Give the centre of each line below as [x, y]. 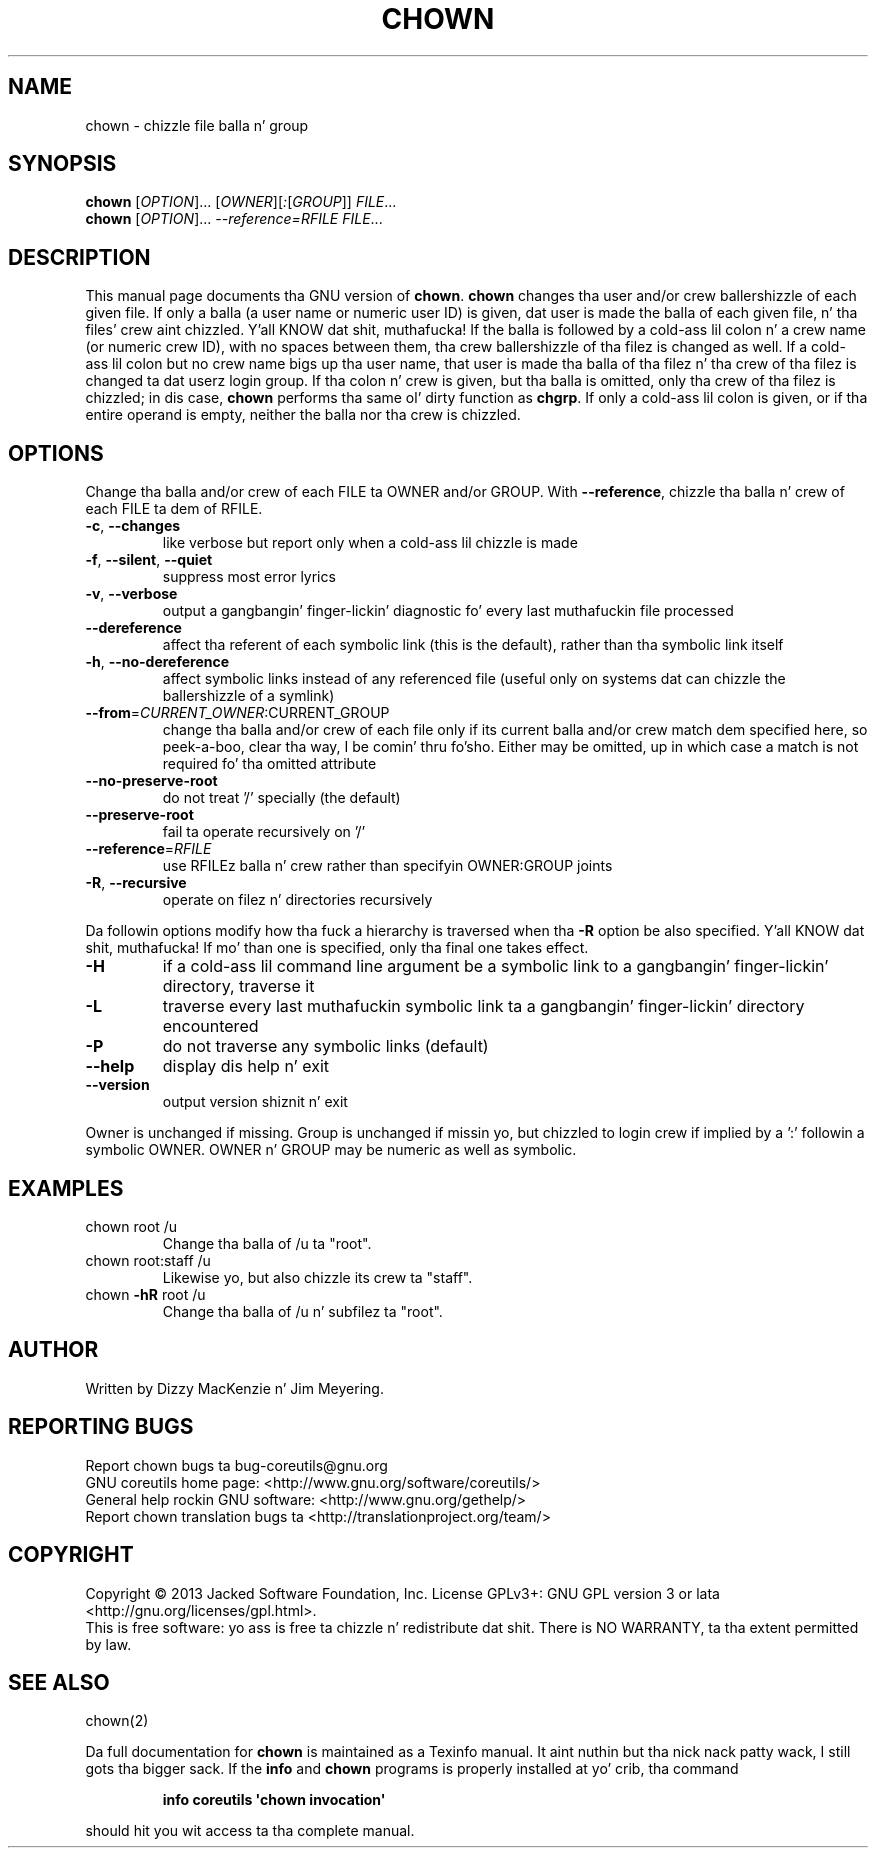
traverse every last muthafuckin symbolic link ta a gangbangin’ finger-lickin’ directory [483, 1006]
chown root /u [131, 1226]
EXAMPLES [66, 1188]
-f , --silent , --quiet [149, 560]
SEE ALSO [59, 1682]
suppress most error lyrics [249, 577]
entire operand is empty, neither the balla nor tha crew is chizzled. [303, 415]
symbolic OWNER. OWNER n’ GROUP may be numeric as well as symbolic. [331, 1150]
